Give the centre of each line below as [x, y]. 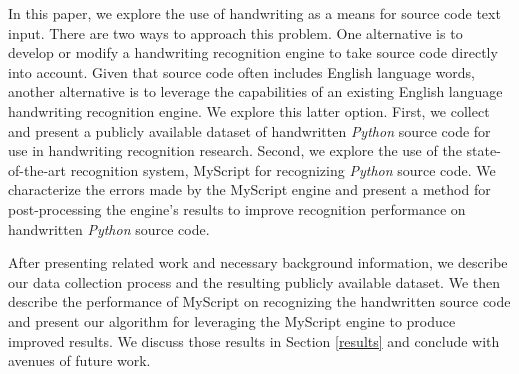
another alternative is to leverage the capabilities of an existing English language [255, 91]
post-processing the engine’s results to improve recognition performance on [237, 208]
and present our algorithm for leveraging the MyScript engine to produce [232, 320]
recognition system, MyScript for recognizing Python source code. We [283, 169]
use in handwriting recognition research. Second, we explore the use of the [235, 150]
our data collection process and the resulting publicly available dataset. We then [254, 281]
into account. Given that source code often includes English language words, [241, 71]
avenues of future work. [79, 360]
